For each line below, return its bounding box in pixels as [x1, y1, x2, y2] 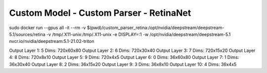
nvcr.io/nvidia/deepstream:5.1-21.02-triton [9, 38, 94, 44]
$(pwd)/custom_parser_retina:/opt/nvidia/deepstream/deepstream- [87, 25, 224, 31]
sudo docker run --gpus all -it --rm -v [9, 25, 86, 31]
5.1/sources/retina [9, 31, 45, 37]
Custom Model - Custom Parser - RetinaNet [9, 7, 191, 18]
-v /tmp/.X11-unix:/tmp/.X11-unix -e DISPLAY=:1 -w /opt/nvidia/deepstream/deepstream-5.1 [46, 31, 231, 37]
